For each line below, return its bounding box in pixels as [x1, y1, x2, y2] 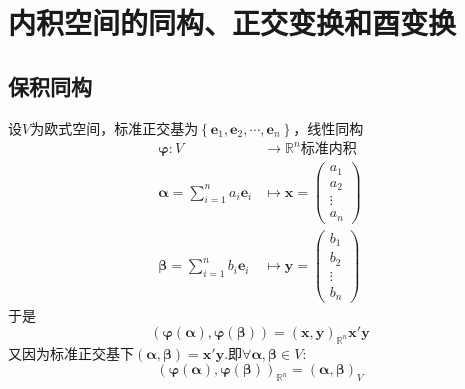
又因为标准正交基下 [8, 342, 134, 363]
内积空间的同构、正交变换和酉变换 [8, 2, 457, 43]
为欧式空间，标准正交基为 [30, 117, 199, 138]
